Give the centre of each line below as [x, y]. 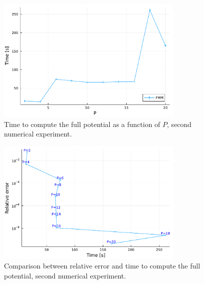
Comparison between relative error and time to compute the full [102, 266]
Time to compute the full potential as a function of [82, 124]
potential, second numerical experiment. [65, 275]
